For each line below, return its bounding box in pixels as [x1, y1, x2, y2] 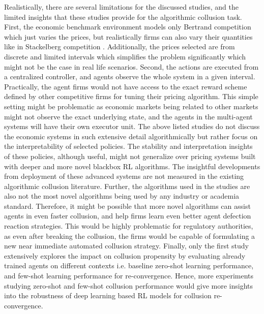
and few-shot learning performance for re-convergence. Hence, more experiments [4, 270, 254, 281]
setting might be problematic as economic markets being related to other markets [4, 101, 258, 111]
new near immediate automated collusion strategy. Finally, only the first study [4, 240, 249, 251]
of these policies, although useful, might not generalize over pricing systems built [4, 150, 256, 161]
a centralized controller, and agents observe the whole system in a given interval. [4, 71, 255, 82]
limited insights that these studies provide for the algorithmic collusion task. [4, 11, 242, 22]
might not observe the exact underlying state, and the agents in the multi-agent [4, 111, 253, 121]
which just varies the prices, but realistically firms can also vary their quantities [4, 31, 253, 42]
